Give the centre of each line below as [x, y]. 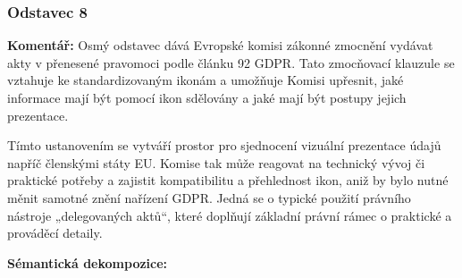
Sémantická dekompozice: [88, 262]
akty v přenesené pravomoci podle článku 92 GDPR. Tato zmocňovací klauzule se [231, 62]
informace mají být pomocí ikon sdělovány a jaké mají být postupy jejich [207, 97]
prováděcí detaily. [55, 233]
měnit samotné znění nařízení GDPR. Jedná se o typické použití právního [209, 197]
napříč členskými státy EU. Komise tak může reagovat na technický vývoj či [216, 162]
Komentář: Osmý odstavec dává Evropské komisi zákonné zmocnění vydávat [220, 45]
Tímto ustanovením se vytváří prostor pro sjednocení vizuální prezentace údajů [224, 145]
